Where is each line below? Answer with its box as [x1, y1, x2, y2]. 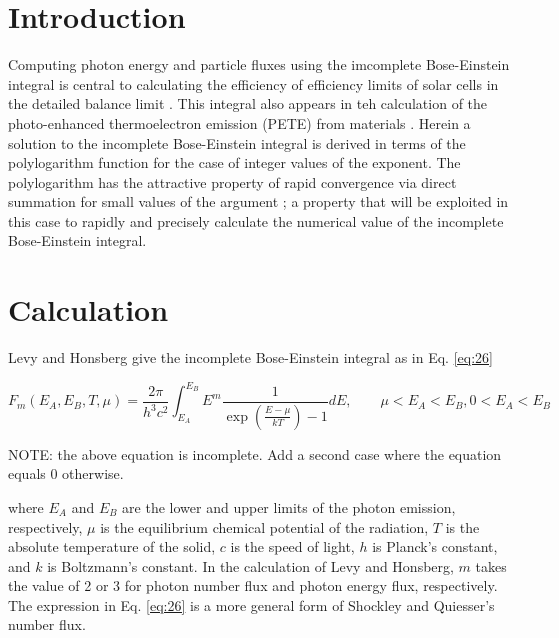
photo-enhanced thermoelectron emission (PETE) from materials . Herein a [8, 112, 471, 133]
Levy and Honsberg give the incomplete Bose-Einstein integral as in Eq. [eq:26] [8, 347, 493, 368]
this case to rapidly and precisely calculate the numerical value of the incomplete [8, 210, 504, 231]
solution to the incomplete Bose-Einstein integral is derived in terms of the [8, 132, 466, 153]
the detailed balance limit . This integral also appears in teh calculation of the [8, 93, 488, 114]
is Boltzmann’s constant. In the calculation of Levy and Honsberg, [47, 555, 454, 576]
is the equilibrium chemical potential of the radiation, [100, 516, 429, 537]
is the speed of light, [230, 536, 355, 557]
